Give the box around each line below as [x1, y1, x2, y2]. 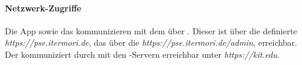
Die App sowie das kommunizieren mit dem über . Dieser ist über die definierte [5, 24, 297, 37]
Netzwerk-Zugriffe [5, 1, 82, 14]
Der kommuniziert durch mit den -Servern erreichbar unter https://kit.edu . [5, 48, 280, 60]
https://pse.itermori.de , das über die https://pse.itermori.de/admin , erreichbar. [5, 36, 297, 49]
